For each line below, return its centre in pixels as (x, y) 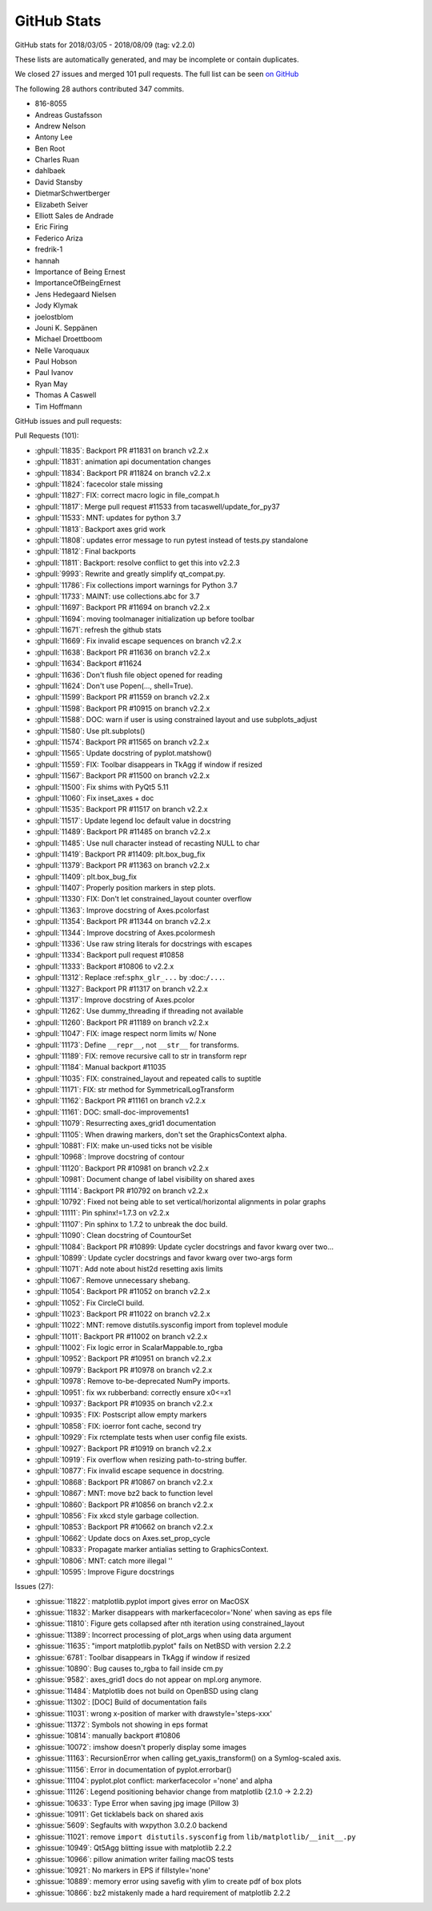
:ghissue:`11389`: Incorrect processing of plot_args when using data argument (163, 1635)
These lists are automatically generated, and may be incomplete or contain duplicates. (157, 59)
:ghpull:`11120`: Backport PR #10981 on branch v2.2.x (122, 1168)
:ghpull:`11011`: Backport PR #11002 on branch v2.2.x (121, 1336)
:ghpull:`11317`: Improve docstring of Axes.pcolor (115, 1000)
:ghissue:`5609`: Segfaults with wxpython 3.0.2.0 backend (131, 1825)
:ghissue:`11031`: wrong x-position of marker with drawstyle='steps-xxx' (153, 1713)
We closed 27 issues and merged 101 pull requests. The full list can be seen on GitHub (157, 74)
